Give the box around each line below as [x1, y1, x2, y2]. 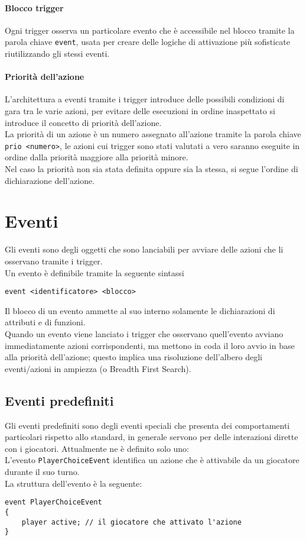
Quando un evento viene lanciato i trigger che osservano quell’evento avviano [5, 328, 284, 339]
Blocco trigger [5, 1, 64, 14]
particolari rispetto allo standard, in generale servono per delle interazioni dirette [5, 431, 298, 443]
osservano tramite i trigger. [5, 254, 103, 267]
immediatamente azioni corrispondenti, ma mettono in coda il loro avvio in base [5, 339, 295, 351]
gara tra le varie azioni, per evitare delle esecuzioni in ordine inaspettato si [5, 105, 275, 117]
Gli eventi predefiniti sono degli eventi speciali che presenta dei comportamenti [5, 419, 290, 431]
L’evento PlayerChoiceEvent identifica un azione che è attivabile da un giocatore [5, 454, 300, 466]
